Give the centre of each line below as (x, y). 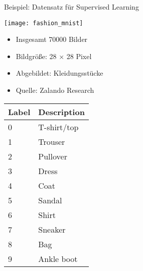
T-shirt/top (58, 127)
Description (61, 112)
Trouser (52, 141)
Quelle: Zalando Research (55, 90)
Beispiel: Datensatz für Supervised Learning (71, 7)
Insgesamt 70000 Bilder (52, 39)
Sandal (50, 200)
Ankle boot (58, 258)
